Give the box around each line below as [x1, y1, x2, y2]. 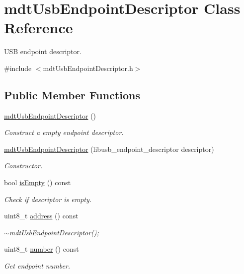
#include [4, 63, 32, 73]
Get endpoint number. [4, 261, 71, 271]
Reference [4, 17, 73, 38]
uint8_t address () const [4, 210, 79, 221]
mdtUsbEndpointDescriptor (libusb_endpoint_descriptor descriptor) [4, 143, 214, 154]
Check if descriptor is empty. [4, 194, 92, 204]
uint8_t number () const [4, 244, 79, 254]
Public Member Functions [4, 87, 140, 102]
